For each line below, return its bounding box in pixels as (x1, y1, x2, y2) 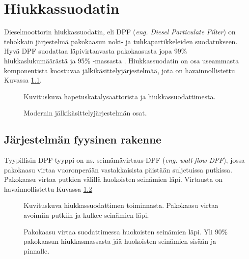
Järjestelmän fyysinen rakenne (4, 132, 162, 147)
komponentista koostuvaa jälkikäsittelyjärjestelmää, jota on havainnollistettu (4, 65, 235, 75)
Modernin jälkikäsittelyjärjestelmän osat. (24, 108, 147, 118)
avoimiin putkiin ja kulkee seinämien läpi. (24, 210, 149, 220)
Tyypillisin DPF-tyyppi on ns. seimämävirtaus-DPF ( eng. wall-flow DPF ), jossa (4, 155, 245, 165)
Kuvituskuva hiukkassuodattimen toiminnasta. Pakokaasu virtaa (24, 200, 219, 210)
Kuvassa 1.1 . (4, 75, 42, 85)
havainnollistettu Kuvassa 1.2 (4, 183, 92, 194)
